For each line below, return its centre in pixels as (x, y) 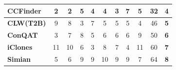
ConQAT (23, 35)
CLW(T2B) (27, 23)
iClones (20, 47)
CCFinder (24, 10)
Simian (19, 59)
